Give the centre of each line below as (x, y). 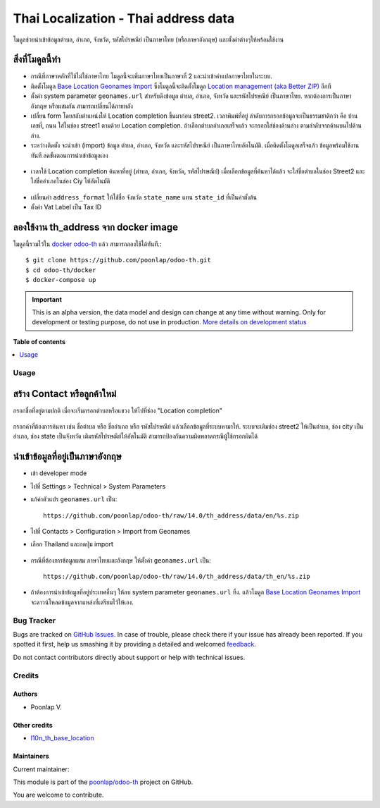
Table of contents (39, 341)
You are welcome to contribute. (58, 795)
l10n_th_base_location (62, 738)
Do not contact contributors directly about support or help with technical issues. (129, 657)
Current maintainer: (41, 769)
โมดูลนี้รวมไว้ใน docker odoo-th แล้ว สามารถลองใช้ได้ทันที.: (87, 244)
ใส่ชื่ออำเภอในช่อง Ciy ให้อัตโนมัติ (70, 181)
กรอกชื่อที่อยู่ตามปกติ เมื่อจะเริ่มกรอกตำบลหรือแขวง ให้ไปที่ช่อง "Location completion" (118, 410)
